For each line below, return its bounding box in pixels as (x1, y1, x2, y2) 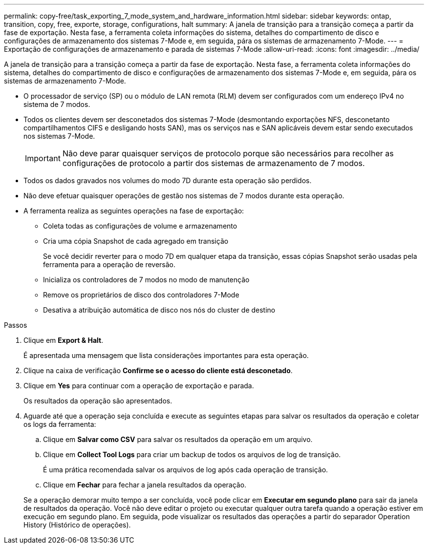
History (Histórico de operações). (23, 521, 131, 529)
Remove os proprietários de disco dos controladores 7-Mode (43, 291, 239, 299)
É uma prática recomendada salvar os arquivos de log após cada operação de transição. (43, 465, 328, 474)
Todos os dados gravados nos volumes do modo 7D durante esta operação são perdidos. (23, 176, 312, 185)
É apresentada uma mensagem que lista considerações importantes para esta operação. (23, 351, 309, 359)
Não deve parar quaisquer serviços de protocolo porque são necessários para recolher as (62, 148, 394, 158)
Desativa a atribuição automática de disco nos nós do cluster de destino (43, 306, 276, 314)
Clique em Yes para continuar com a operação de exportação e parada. (23, 381, 254, 390)
